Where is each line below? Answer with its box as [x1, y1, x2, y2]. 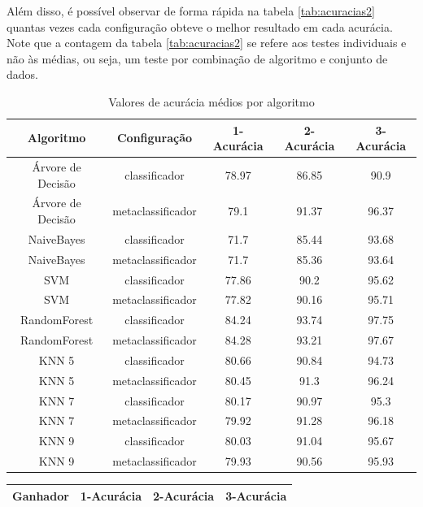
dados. [7, 66, 38, 83]
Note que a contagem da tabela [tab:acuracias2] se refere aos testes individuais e [7, 34, 407, 51]
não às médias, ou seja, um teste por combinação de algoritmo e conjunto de [7, 50, 388, 67]
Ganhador [12, 487, 69, 504]
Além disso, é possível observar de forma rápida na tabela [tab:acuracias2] [7, 2, 375, 19]
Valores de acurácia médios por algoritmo [108, 93, 315, 110]
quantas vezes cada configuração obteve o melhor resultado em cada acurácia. [7, 18, 393, 35]
